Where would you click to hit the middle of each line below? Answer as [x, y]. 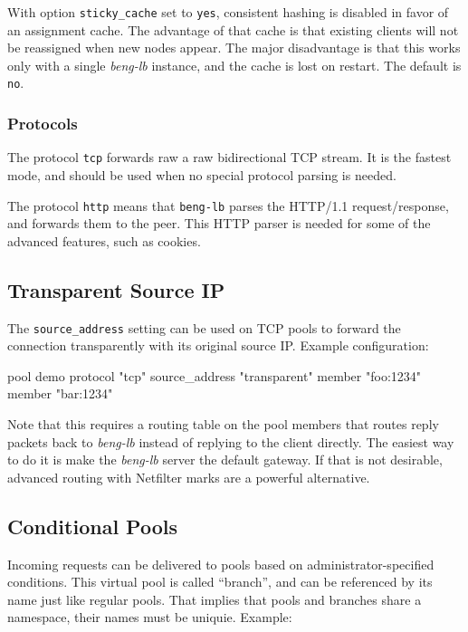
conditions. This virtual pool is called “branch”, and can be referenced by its [220, 582]
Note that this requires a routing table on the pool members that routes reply [223, 424]
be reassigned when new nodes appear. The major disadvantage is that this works [234, 48]
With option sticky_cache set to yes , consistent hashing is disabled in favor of [228, 12]
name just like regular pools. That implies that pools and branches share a [215, 599]
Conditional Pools [93, 526]
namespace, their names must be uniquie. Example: [150, 617]
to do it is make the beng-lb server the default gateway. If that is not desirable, [225, 460]
